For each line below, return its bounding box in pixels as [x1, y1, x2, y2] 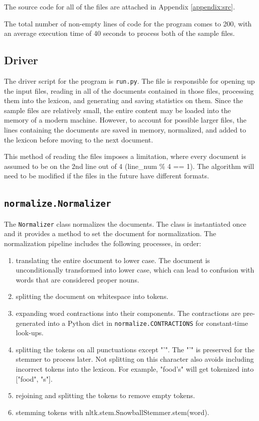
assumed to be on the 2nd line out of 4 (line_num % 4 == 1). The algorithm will [4, 160, 255, 171]
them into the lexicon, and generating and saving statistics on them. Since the [4, 95, 243, 106]
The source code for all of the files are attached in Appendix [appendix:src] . [4, 1, 235, 11]
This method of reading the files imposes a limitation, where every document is [4, 151, 247, 161]
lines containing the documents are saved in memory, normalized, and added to [4, 125, 246, 135]
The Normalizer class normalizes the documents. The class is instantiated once [4, 218, 247, 229]
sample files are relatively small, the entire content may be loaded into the [4, 105, 231, 115]
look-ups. [15, 327, 44, 338]
